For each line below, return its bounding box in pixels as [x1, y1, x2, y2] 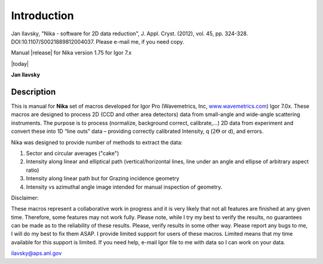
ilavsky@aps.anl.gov [11, 250, 62, 257]
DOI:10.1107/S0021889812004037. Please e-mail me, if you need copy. [11, 38, 185, 45]
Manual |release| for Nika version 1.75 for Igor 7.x [11, 49, 132, 56]
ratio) [26, 166, 39, 174]
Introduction [11, 9, 74, 22]
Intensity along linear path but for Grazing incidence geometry [26, 175, 179, 182]
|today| [11, 60, 29, 67]
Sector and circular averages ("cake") [26, 150, 119, 157]
